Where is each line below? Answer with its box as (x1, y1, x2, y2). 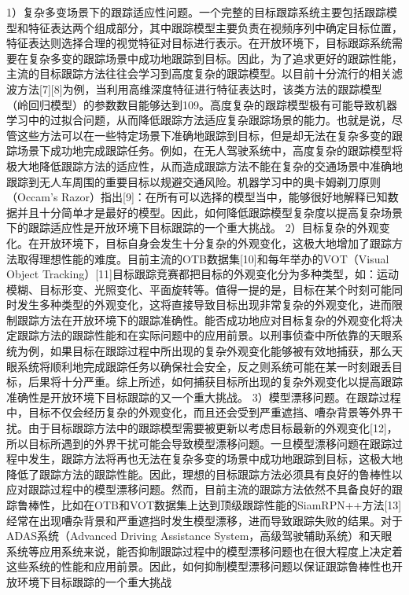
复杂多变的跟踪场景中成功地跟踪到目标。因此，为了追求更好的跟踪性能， (28, 50, 403, 66)
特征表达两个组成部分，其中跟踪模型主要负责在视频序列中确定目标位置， (28, 19, 403, 35)
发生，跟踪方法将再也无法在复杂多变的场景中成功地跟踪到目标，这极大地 (28, 450, 403, 467)
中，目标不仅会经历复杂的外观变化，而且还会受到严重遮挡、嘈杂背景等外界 (6, 404, 392, 421)
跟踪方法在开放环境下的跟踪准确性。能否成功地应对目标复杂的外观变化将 (17, 311, 392, 328)
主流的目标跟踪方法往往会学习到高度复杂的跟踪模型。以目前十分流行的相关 (6, 65, 392, 82)
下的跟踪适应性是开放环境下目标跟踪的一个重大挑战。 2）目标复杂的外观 (6, 219, 379, 236)
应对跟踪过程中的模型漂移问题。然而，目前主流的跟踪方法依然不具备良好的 (6, 481, 392, 498)
